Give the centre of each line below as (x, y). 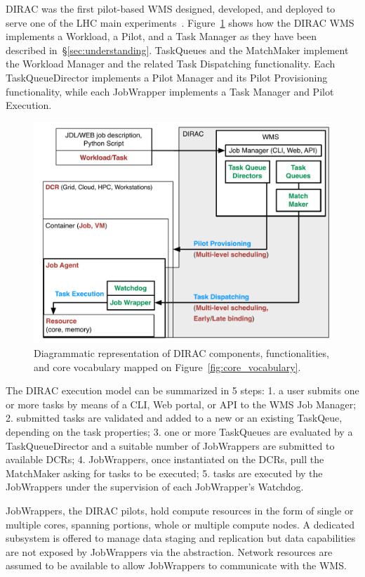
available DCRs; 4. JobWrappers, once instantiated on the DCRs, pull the (165, 459)
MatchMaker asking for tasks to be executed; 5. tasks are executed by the (164, 473)
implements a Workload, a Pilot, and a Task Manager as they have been (161, 36)
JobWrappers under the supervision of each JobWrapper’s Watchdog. (155, 487)
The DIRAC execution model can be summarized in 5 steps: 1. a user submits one (182, 390)
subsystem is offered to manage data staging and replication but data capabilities (181, 538)
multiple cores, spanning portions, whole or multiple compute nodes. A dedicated (180, 524)
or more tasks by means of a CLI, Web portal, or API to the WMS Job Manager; (181, 404)
